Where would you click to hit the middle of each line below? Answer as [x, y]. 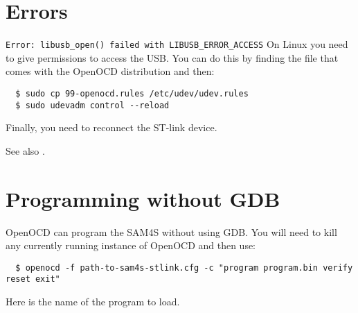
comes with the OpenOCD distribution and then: [110, 71]
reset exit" [33, 279]
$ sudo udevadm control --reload [92, 105]
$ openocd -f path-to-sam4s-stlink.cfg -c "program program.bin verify [184, 268]
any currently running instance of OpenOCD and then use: [131, 245]
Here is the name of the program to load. [93, 302]
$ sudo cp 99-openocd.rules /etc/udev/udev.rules [132, 93]
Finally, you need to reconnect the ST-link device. [111, 127]
